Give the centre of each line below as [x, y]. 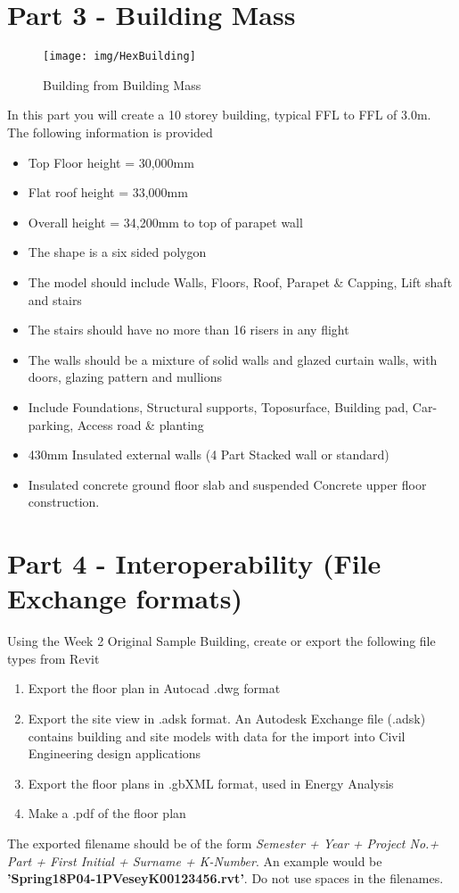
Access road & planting [140, 424]
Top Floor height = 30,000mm [111, 162]
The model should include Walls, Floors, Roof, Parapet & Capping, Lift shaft [240, 281]
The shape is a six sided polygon [117, 252]
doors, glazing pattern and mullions [125, 377]
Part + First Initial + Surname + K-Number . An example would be [195, 860]
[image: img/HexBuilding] [119, 57]
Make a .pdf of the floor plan [107, 813]
